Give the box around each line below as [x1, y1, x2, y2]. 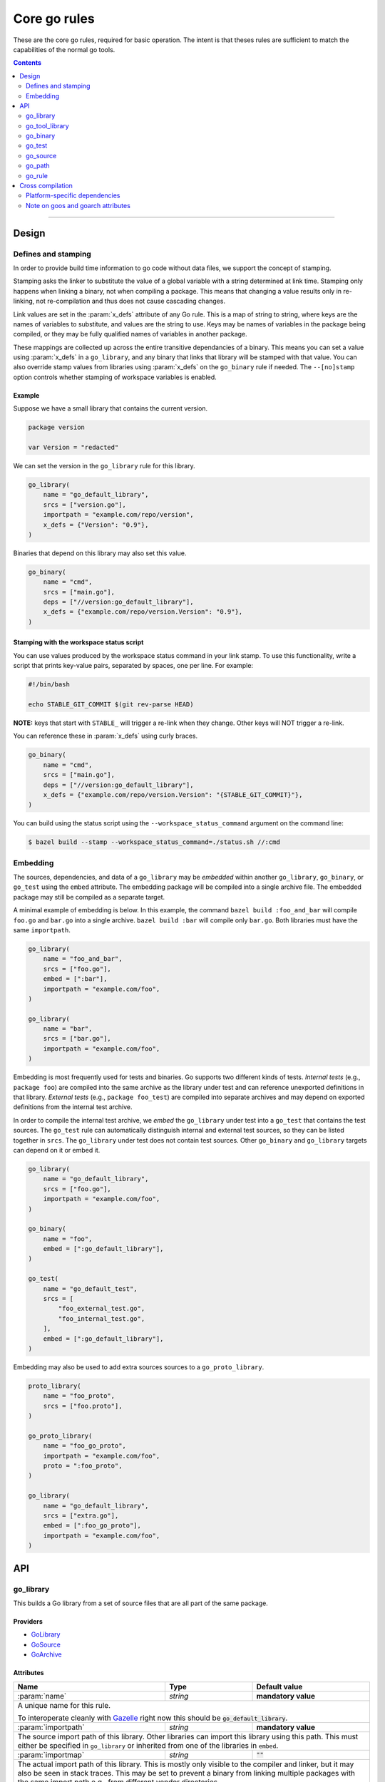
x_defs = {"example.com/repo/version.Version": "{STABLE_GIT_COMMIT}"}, [43, 790, 303, 798]
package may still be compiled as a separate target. [13, 892, 165, 901]
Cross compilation [19, 182, 73, 190]
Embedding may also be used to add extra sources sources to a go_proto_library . [13, 1362, 265, 1371]
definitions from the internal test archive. [13, 1103, 133, 1111]
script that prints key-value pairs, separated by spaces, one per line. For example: [13, 661, 253, 670]
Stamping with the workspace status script [13, 638, 144, 647]
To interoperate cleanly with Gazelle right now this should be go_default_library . [17, 1713, 288, 1723]
